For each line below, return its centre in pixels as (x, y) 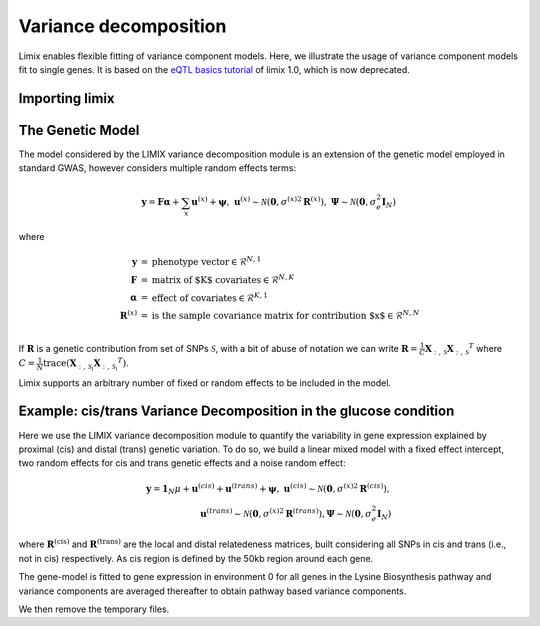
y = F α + (160, 202)
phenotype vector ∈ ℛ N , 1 (206, 261)
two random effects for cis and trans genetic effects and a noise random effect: (182, 463)
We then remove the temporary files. (94, 609)
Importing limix (66, 98)
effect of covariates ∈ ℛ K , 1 (210, 297)
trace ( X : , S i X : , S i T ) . (86, 364)
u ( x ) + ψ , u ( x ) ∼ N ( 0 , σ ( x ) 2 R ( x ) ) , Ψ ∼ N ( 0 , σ (284, 201)
